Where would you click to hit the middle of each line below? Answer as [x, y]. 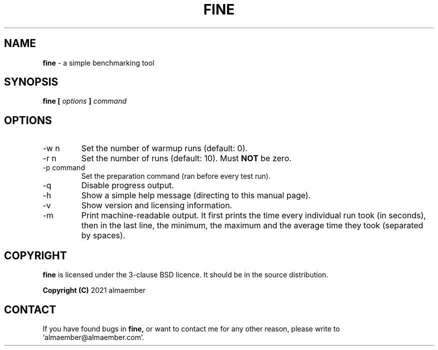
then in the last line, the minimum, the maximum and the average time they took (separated [252, 226]
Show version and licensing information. [157, 206]
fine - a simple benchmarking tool [98, 63]
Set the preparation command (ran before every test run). [176, 176]
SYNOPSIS [31, 82]
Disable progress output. [127, 186]
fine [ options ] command [85, 101]
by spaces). [103, 236]
